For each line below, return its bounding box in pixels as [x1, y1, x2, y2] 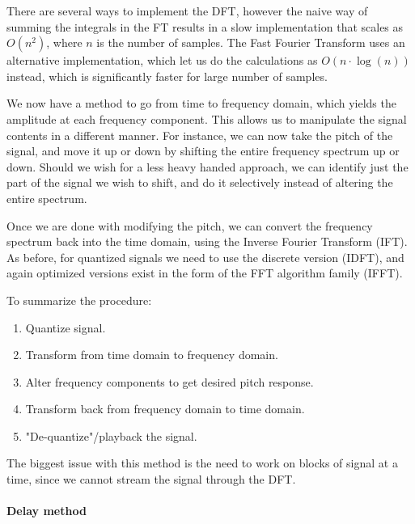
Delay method [6, 502, 87, 519]
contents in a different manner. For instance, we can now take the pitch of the [6, 126, 393, 143]
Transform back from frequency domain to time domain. [25, 400, 305, 417]
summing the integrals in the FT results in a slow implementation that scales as [6, 18, 404, 35]
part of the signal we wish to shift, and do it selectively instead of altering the [6, 174, 393, 191]
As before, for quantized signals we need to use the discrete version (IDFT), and [6, 248, 404, 265]
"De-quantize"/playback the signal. [25, 427, 197, 444]
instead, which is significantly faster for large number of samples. [6, 67, 328, 84]
